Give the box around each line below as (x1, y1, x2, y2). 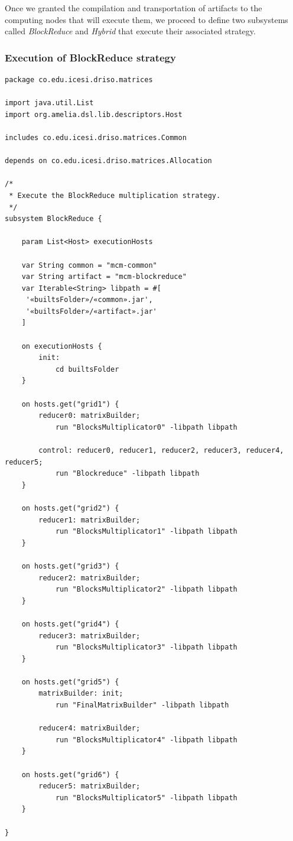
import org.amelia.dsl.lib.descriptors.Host (5, 110, 183, 119)
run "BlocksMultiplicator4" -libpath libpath (55, 735, 237, 744)
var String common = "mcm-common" (21, 261, 157, 269)
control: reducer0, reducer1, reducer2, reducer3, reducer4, (38, 446, 284, 454)
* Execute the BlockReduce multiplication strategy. (9, 191, 221, 200)
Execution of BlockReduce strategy (5, 50, 176, 64)
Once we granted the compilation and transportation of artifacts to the (5, 2, 262, 14)
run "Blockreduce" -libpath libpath (55, 469, 200, 478)
